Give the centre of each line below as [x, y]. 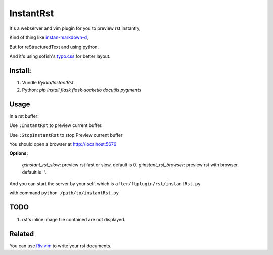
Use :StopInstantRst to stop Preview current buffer [66, 135]
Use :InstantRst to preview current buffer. [56, 125]
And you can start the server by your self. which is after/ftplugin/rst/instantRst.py [105, 183]
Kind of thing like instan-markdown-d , [49, 37]
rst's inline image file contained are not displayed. [74, 219]
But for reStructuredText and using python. [54, 47]
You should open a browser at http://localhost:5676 [63, 144]
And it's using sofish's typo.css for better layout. [60, 56]
